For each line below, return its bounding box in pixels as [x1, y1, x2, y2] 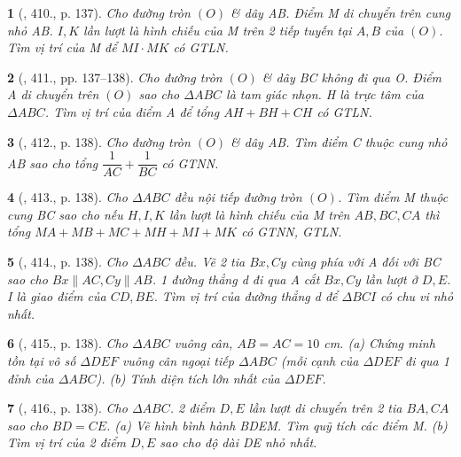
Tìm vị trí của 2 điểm [7, 433, 127, 452]
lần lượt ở [365, 269, 418, 288]
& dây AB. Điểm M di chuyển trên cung [230, 4, 450, 21]
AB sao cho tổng [7, 153, 98, 172]
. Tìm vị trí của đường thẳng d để [153, 287, 338, 306]
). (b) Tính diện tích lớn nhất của [96, 368, 280, 387]
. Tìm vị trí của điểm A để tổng [44, 102, 220, 120]
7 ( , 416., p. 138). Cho [7, 399, 128, 417]
